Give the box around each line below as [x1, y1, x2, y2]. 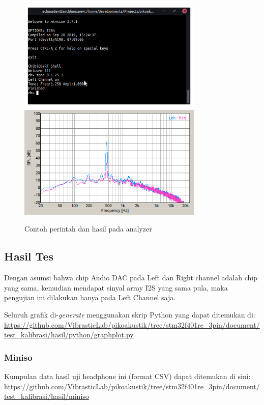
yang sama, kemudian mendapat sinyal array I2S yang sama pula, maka [4, 282, 228, 293]
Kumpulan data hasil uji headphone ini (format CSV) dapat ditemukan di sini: [4, 371, 251, 382]
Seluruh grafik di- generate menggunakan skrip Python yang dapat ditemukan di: [4, 309, 255, 320]
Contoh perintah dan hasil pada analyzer [24, 223, 152, 234]
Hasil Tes [4, 248, 53, 264]
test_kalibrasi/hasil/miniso [4, 391, 89, 401]
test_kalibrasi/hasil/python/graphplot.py [4, 329, 134, 340]
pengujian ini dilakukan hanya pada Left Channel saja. [4, 292, 176, 303]
